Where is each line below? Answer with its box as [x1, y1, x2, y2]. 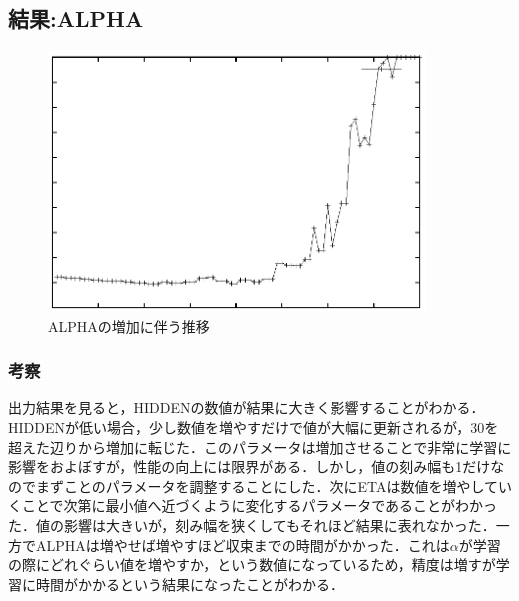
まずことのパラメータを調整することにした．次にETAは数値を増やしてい [35, 475, 512, 496]
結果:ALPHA [8, 3, 144, 34]
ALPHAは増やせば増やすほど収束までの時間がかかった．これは [35, 534, 450, 555]
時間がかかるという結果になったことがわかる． [35, 573, 344, 594]
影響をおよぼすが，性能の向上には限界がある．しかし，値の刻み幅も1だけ [8, 456, 491, 477]
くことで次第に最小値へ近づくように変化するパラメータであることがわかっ [8, 495, 498, 516]
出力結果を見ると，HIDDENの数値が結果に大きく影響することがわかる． [8, 397, 485, 418]
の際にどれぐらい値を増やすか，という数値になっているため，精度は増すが [8, 554, 496, 575]
